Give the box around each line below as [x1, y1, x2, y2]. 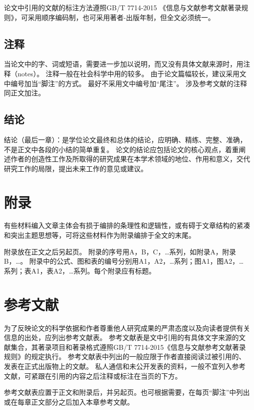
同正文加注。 [4, 88, 45, 98]
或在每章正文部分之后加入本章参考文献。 [4, 396, 134, 407]
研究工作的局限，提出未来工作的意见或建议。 [4, 163, 148, 173]
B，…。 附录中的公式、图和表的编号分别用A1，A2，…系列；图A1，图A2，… [4, 256, 244, 266]
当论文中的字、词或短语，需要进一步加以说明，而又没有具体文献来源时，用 [4, 59, 243, 69]
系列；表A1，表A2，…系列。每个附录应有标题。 [4, 265, 156, 275]
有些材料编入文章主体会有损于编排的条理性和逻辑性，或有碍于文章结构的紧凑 [4, 220, 250, 230]
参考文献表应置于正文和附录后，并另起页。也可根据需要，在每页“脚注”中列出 [4, 387, 250, 397]
